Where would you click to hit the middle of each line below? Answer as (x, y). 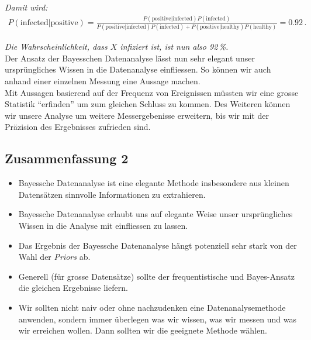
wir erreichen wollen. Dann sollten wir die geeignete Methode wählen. (143, 330)
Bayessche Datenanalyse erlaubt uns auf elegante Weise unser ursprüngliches (155, 214)
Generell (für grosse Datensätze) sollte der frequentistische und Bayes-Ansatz (156, 276)
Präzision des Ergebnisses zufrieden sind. (78, 127)
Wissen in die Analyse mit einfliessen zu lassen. (103, 225)
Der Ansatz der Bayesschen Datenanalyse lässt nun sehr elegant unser (130, 58)
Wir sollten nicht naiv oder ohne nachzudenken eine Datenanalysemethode (152, 307)
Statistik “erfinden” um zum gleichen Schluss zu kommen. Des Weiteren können (148, 104)
